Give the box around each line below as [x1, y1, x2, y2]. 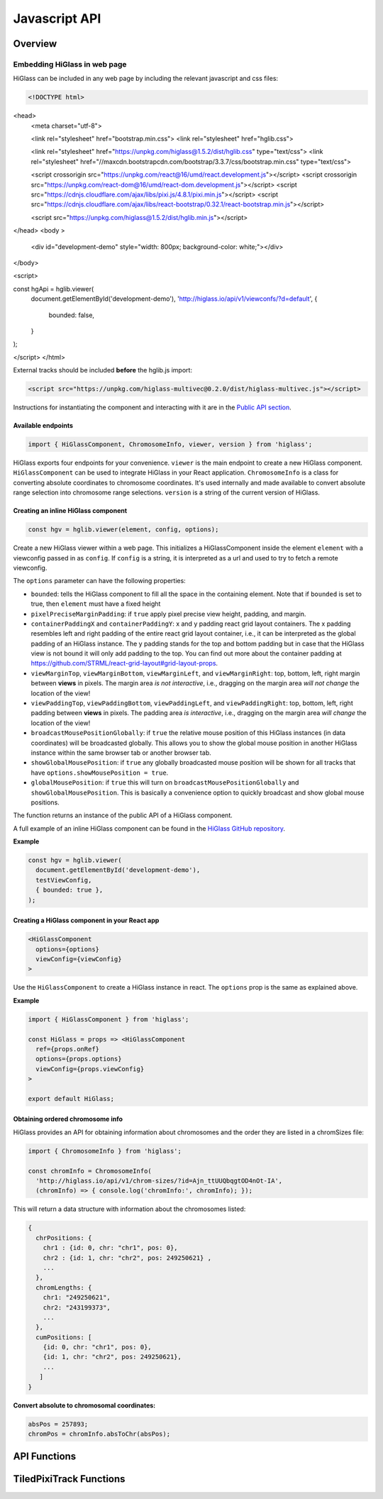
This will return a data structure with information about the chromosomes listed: [13, 1205, 246, 1213]
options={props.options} [35, 1055, 122, 1063]
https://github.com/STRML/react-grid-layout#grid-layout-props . [30, 659, 218, 668]
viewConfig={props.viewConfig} [35, 1065, 145, 1073]
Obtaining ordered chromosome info [13, 1114, 123, 1124]
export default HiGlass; [28, 1095, 115, 1102]
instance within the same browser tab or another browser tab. [30, 748, 212, 757]
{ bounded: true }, [35, 886, 104, 894]
